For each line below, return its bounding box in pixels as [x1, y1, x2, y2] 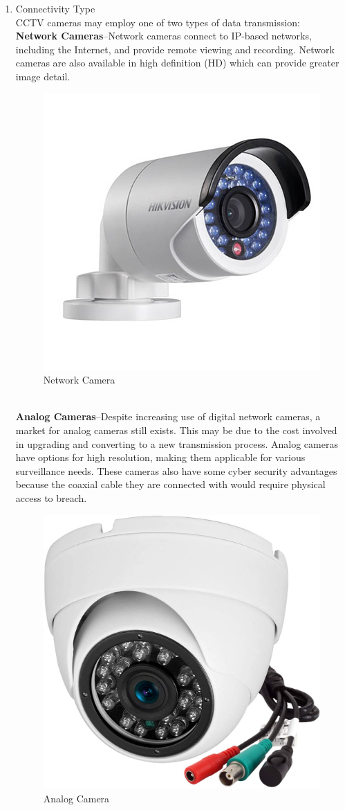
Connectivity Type [15, 1, 95, 15]
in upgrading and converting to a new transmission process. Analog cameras [15, 436, 338, 451]
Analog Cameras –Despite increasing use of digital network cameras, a [15, 409, 321, 424]
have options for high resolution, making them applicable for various [15, 450, 306, 465]
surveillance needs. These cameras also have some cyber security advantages [15, 463, 337, 478]
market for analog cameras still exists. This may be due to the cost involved [15, 422, 337, 437]
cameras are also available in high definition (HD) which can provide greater [15, 55, 339, 70]
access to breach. [15, 490, 87, 505]
